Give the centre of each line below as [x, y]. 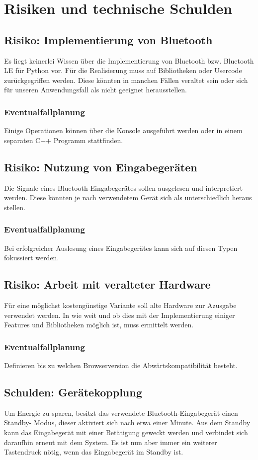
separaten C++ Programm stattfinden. [64, 140]
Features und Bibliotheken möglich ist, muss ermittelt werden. [99, 325]
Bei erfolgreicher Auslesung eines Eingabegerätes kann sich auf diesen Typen [121, 248]
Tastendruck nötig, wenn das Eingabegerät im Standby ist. [94, 452]
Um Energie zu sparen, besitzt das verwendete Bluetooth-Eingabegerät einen [121, 413]
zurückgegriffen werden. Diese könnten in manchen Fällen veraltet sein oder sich [126, 80]
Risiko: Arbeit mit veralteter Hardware [107, 284]
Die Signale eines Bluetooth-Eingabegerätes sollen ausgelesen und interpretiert [123, 188]
